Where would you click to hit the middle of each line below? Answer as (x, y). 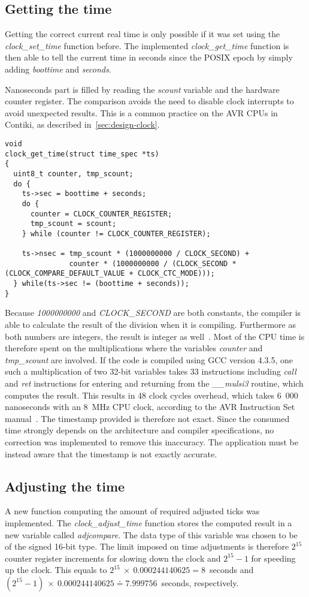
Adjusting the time (65, 486)
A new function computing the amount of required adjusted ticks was (132, 511)
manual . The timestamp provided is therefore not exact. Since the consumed (147, 418)
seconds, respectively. (200, 582)
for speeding (273, 558)
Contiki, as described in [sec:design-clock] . (82, 124)
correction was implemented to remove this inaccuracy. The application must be (152, 441)
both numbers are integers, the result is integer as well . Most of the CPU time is (155, 336)
